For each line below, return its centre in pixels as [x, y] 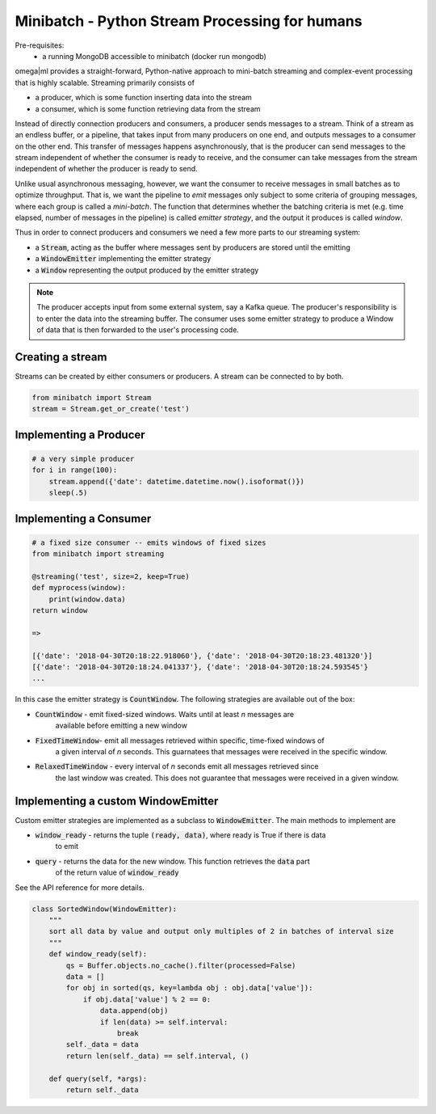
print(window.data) [88, 599]
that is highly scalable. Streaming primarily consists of [105, 82]
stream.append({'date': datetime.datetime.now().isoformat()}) [177, 481]
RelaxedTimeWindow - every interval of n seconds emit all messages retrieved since [177, 766]
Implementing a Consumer [83, 519]
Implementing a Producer [80, 435]
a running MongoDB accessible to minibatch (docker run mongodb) [154, 56]
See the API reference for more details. [80, 887]
